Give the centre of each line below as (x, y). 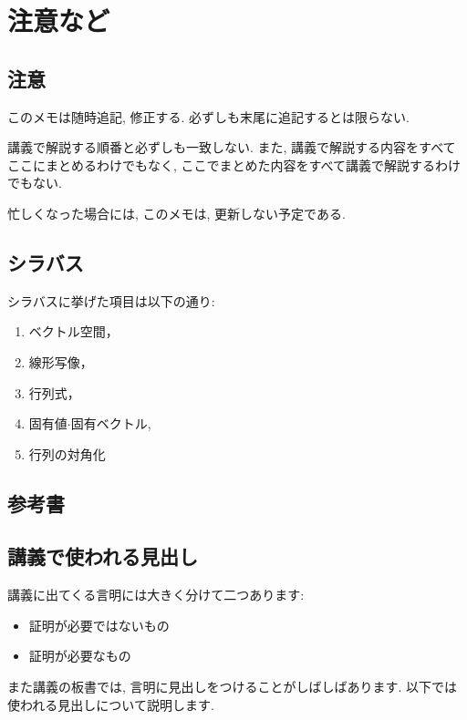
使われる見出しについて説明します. (111, 704)
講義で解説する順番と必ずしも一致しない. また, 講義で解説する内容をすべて (232, 147)
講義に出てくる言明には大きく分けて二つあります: (156, 595)
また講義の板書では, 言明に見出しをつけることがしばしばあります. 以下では (233, 687)
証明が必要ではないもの (99, 625)
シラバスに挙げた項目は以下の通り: (111, 300)
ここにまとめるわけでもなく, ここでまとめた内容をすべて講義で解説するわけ (234, 165)
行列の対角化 (67, 453)
